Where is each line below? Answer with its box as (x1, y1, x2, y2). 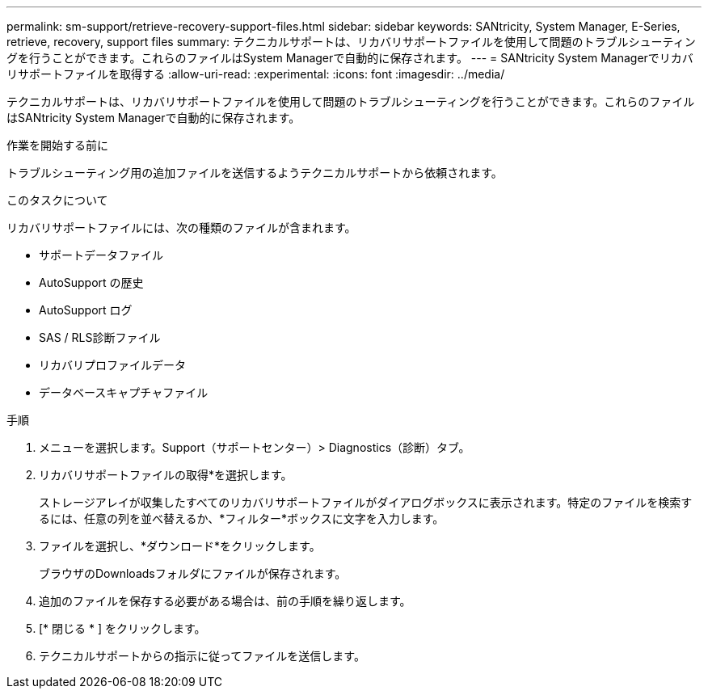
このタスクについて (6, 193, 108, 207)
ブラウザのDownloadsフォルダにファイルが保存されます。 (39, 567, 347, 580)
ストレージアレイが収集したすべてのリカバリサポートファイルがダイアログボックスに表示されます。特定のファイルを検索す (39, 495, 693, 509)
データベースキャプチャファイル (39, 385, 209, 399)
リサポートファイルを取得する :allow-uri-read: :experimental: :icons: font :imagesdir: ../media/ (6, 67, 505, 81)
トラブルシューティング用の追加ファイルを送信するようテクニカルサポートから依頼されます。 (6, 166, 503, 179)
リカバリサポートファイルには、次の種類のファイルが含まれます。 (6, 221, 356, 234)
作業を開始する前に (6, 138, 108, 152)
